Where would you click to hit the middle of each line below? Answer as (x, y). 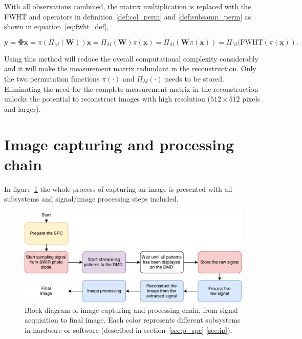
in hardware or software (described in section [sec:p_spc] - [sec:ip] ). (128, 330)
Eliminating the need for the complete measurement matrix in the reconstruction (131, 88)
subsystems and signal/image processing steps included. (91, 199)
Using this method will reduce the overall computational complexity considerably (131, 58)
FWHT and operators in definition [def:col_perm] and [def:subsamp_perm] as (128, 16)
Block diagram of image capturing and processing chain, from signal (131, 310)
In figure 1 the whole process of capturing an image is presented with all (118, 188)
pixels (251, 99)
